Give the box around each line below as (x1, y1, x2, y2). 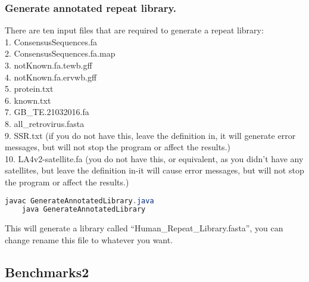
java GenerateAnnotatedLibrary (21, 205, 146, 214)
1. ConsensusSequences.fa (5, 35, 98, 48)
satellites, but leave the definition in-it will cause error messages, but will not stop (5, 164, 304, 176)
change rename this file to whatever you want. (5, 233, 173, 246)
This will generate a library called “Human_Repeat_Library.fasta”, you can (5, 222, 283, 234)
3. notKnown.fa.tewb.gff (5, 59, 92, 71)
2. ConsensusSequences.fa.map (5, 47, 116, 60)
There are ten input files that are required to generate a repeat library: (5, 24, 264, 36)
